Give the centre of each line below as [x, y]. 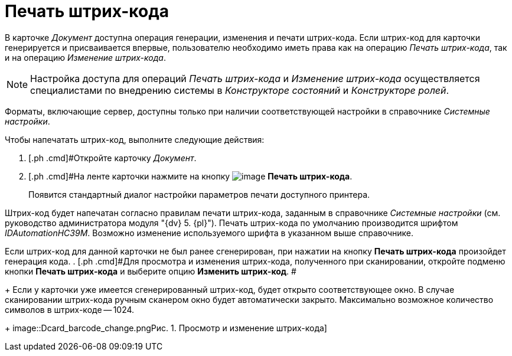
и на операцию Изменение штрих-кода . [85, 57]
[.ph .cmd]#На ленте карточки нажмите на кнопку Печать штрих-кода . [190, 176]
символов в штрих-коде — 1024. [70, 309]
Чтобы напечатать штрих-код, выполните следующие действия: [135, 139]
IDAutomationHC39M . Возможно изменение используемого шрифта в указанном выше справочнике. [209, 233]
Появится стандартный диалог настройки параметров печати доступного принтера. [199, 194]
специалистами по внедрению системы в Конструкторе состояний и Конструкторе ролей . [240, 90]
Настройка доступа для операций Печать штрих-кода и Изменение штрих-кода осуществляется [255, 78]
